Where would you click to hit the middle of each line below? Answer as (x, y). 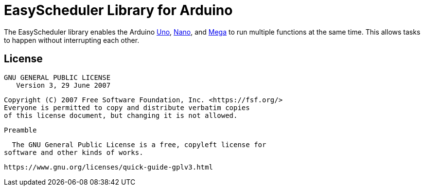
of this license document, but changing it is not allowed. (121, 115)
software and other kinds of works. (74, 152)
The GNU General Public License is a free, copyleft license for (139, 144)
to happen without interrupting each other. (72, 40)
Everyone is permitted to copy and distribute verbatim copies (127, 107)
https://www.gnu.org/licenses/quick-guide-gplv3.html (108, 167)
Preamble (20, 130)
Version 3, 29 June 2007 (63, 85)
